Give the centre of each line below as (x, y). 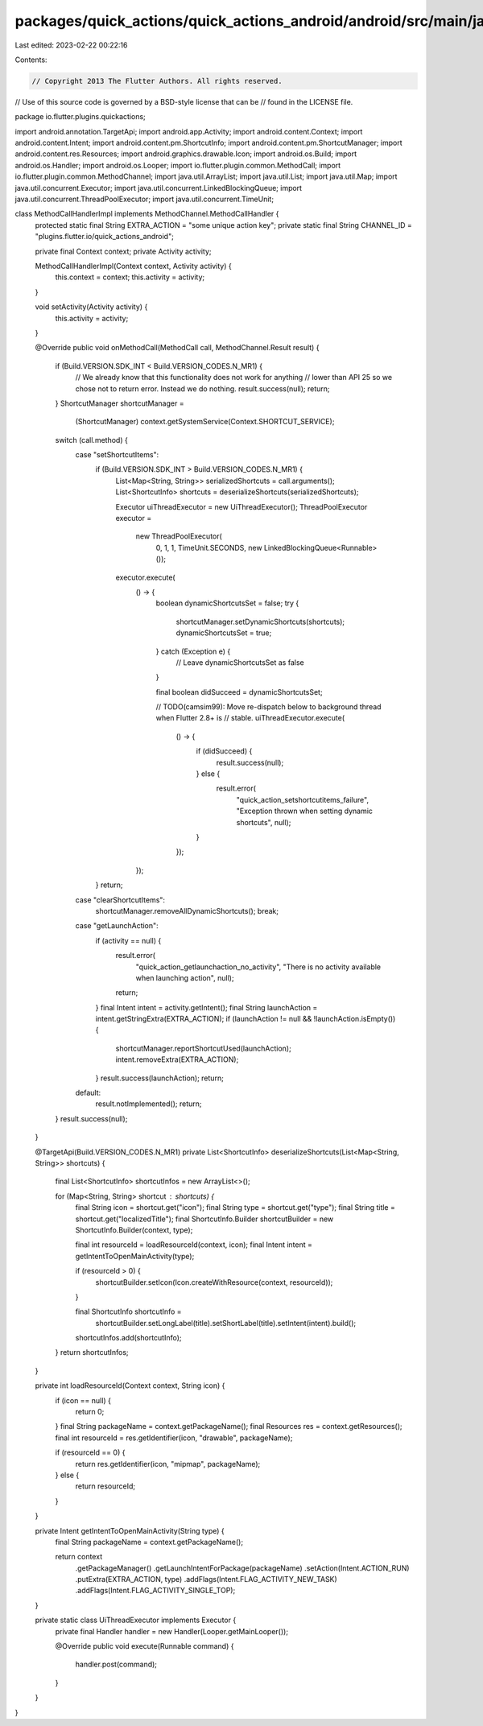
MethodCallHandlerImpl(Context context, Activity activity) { (134, 266)
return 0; (90, 1412)
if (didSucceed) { (224, 751)
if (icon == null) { (83, 1400)
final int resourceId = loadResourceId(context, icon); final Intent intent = (194, 1245)
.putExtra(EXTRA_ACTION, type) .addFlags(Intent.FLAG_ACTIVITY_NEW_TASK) (206, 1579)
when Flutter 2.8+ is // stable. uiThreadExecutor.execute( (250, 718)
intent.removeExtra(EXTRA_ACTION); (177, 1059)
